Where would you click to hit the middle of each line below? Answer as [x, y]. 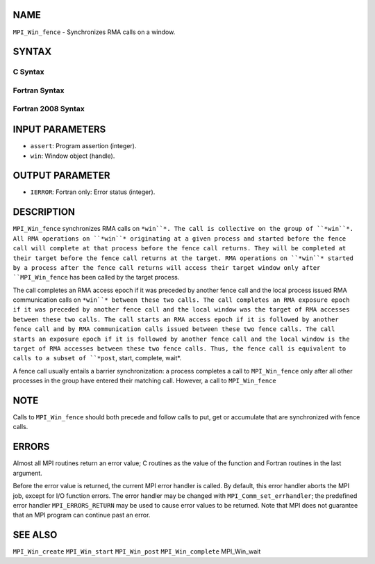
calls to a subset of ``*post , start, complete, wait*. [97, 358]
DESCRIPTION [44, 212]
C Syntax [28, 72]
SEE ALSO [35, 535]
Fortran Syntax [39, 90]
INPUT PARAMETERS [59, 130]
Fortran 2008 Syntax [49, 109]
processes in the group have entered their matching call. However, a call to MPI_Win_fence [145, 381]
